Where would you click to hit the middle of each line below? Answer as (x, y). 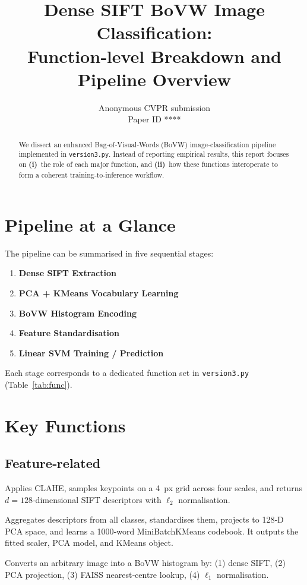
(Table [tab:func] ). (39, 384)
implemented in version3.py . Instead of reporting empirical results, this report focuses (154, 154)
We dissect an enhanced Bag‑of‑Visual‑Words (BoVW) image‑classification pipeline (147, 144)
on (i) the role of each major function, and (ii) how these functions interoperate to (148, 165)
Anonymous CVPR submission (154, 107)
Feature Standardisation (69, 333)
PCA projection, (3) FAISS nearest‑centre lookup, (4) (102, 574)
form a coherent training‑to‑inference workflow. (91, 175)
